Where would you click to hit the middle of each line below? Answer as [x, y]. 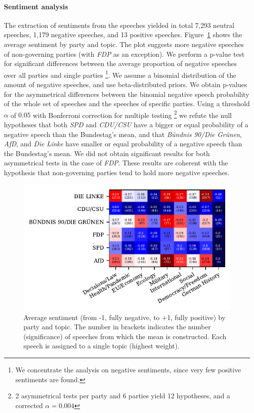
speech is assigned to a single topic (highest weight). [102, 346]
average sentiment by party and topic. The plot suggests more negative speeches [124, 44]
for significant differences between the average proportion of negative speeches [120, 63]
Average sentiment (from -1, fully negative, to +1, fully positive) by [125, 317]
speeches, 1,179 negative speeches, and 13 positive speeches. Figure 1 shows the [123, 34]
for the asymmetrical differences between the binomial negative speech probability [127, 94]
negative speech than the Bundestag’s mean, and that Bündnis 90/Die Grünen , [123, 134]
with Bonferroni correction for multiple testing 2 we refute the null [132, 114]
